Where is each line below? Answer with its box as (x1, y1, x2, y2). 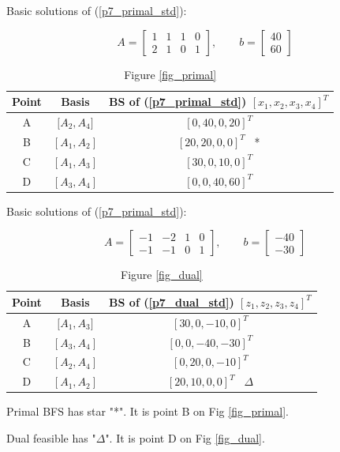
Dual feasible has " (6, 429, 96, 446)
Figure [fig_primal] (124, 66, 217, 82)
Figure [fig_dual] (121, 266, 203, 283)
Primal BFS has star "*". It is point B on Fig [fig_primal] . (6, 403, 289, 420)
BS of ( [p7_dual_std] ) (109, 293, 234, 310)
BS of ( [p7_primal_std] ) (109, 93, 247, 110)
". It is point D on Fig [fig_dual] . (105, 429, 265, 446)
